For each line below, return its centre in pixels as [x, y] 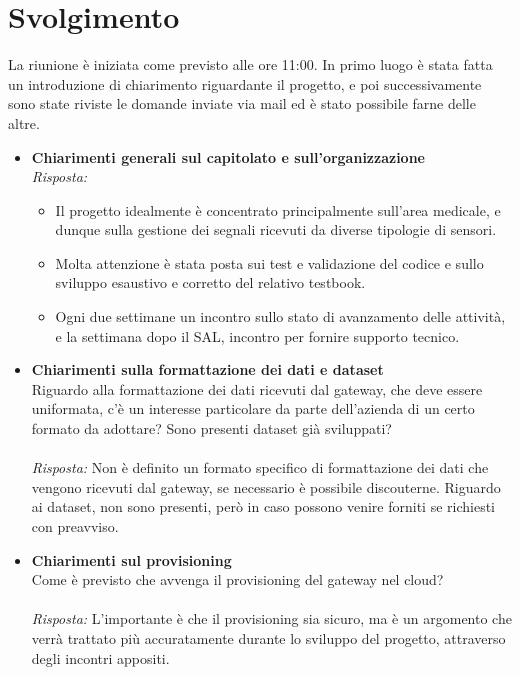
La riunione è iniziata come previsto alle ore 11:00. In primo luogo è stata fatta [250, 64]
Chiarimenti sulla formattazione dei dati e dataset [207, 369]
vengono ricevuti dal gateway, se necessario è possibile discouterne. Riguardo [266, 486]
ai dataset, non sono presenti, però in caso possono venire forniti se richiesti [263, 506]
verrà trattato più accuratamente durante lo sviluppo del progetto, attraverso [268, 637]
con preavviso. [75, 526]
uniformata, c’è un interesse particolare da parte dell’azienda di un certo [253, 408]
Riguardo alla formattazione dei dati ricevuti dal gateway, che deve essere [257, 388]
